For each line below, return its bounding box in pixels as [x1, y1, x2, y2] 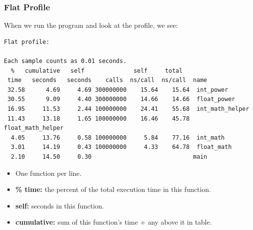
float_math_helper [4, 125, 64, 132]
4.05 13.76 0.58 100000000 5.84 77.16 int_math [11, 134, 225, 141]
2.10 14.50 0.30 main [11, 153, 207, 160]
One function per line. [15, 167, 82, 178]
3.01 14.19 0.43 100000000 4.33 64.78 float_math [11, 144, 232, 151]
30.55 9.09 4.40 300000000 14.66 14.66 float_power [7, 96, 235, 103]
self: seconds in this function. [15, 200, 104, 210]
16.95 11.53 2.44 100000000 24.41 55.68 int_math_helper [7, 105, 250, 112]
